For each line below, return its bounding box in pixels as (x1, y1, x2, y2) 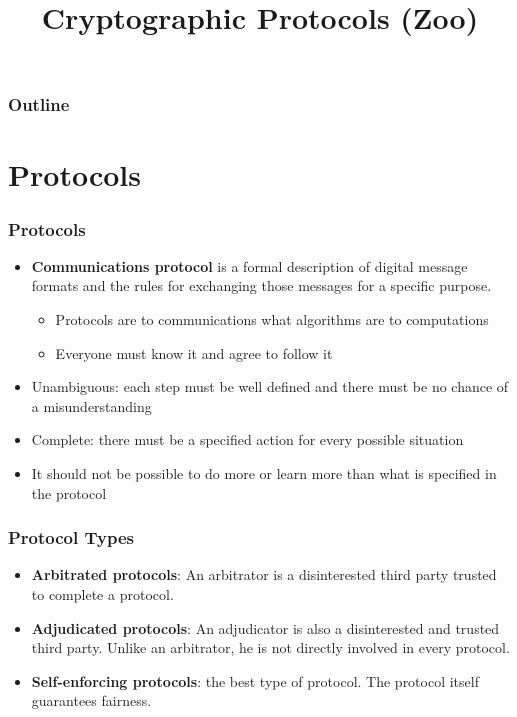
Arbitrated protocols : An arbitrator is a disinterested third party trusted (31, 564, 497, 585)
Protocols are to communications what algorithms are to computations (55, 309, 489, 330)
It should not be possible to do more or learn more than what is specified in (31, 463, 497, 484)
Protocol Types (8, 525, 135, 550)
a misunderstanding (31, 395, 152, 416)
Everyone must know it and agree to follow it (55, 342, 333, 363)
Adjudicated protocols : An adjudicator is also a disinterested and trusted (31, 617, 500, 638)
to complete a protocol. (31, 584, 174, 605)
